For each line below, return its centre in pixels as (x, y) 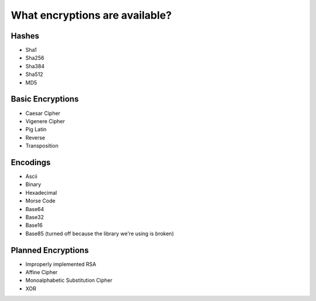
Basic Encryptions (45, 99)
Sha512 (34, 74)
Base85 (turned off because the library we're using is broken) (100, 233)
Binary (33, 184)
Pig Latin (36, 129)
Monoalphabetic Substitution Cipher (69, 281)
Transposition (42, 146)
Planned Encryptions (50, 250)
